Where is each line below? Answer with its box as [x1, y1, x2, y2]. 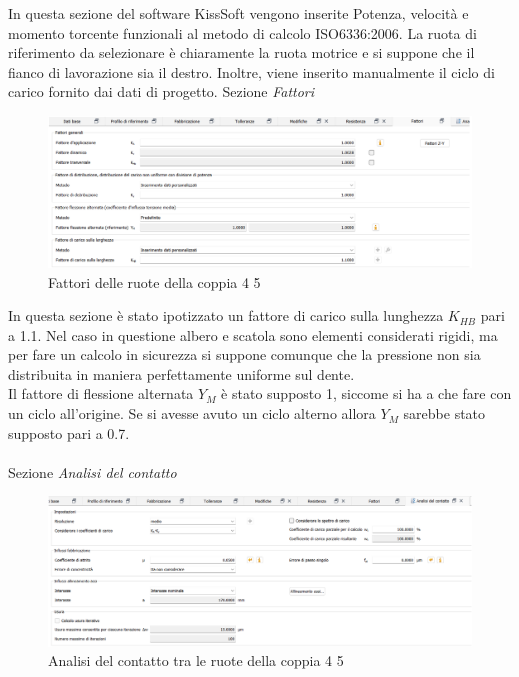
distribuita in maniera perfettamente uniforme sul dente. [8, 363, 355, 384]
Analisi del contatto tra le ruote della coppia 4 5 [48, 650, 344, 671]
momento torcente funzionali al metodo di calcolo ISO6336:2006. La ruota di [8, 22, 477, 43]
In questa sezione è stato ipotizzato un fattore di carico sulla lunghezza [8, 305, 444, 326]
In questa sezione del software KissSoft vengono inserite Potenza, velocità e [8, 3, 469, 23]
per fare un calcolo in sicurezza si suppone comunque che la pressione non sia [8, 344, 481, 365]
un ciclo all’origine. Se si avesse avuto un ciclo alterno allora [8, 403, 376, 424]
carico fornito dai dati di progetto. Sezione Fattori [8, 81, 315, 102]
